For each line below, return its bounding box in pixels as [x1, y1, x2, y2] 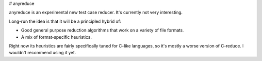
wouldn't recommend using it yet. [9, 50, 76, 56]
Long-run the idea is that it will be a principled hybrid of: [9, 18, 121, 24]
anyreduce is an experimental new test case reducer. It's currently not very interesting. [9, 10, 183, 15]
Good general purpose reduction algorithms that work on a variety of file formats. [21, 27, 184, 33]
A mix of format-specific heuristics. [21, 34, 92, 40]
